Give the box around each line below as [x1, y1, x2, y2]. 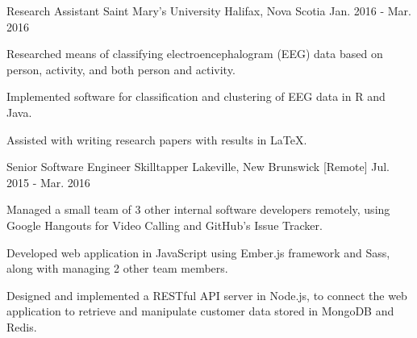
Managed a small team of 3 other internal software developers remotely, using [6, 201, 390, 218]
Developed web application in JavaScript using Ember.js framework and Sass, [6, 244, 390, 261]
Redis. [6, 318, 37, 335]
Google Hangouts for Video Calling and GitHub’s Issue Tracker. [6, 216, 323, 233]
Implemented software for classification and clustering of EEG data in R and [6, 88, 386, 105]
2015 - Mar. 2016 [6, 173, 90, 190]
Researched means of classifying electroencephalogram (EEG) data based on [6, 45, 383, 62]
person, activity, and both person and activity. [6, 61, 236, 77]
